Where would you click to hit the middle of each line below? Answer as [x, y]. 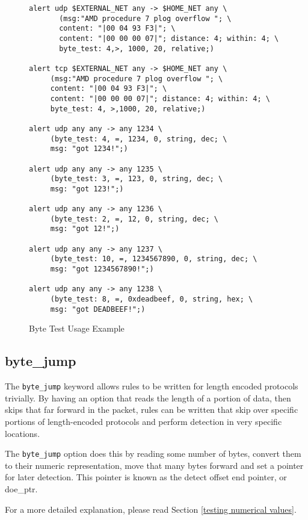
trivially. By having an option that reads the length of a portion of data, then [148, 398]
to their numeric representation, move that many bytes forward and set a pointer [154, 465]
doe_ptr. [21, 489]
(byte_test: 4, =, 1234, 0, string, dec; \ [139, 139]
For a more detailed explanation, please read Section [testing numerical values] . [151, 509]
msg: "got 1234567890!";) [102, 269]
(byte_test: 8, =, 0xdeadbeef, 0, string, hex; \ [152, 299]
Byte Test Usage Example [77, 328]
